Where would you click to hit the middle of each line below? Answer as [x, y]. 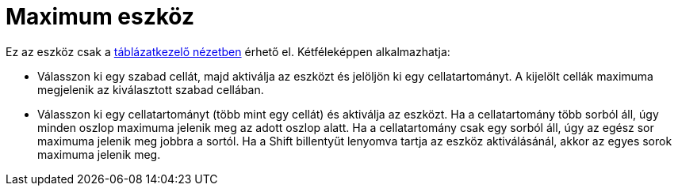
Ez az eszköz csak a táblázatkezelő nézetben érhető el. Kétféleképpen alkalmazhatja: [228, 51]
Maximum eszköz [100, 17]
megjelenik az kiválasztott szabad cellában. [151, 89]
